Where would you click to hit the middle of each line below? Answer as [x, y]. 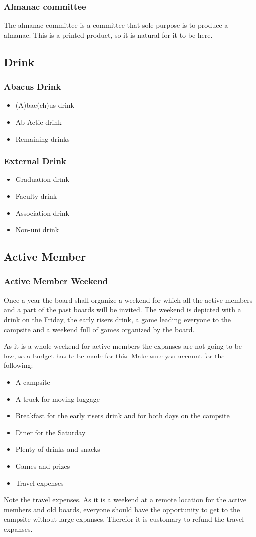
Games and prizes [43, 465]
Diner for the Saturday [51, 432]
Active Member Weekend [56, 281]
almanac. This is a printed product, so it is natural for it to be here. [108, 35]
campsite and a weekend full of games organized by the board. [99, 329]
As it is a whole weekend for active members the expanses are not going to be [123, 346]
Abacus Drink [33, 87]
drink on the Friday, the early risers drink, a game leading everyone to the [118, 319]
